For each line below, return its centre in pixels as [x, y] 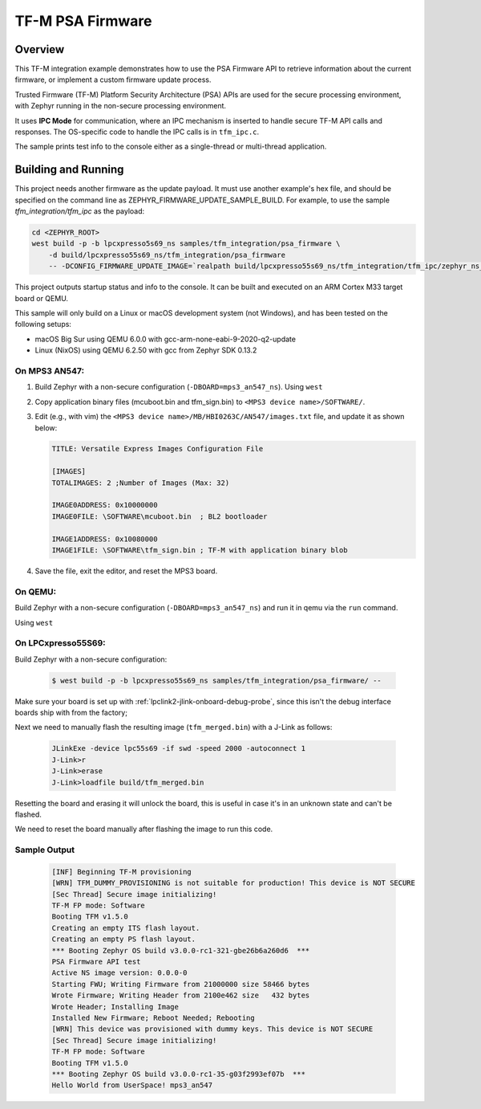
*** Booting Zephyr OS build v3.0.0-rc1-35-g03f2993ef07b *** [179, 1074]
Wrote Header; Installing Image [115, 1007]
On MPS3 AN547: [49, 371]
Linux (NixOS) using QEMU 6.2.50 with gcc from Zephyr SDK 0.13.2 [146, 350]
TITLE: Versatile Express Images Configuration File [158, 449]
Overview [40, 49]
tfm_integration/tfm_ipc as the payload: [80, 211]
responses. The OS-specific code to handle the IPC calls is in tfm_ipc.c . [137, 132]
